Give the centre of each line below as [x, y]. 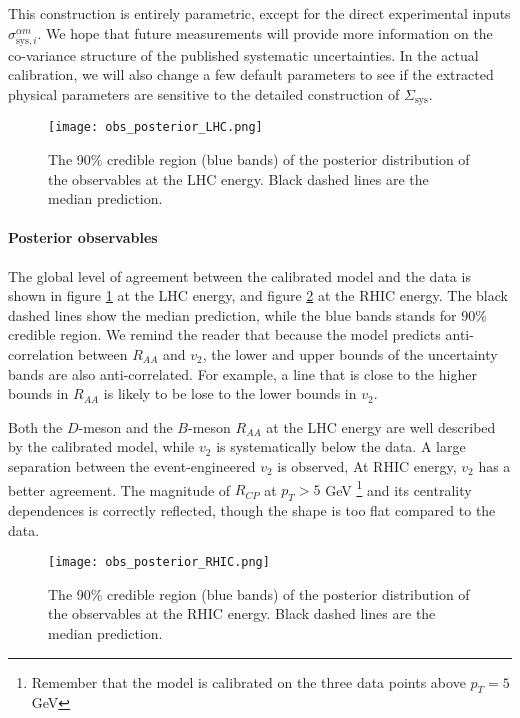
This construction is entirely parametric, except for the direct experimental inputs [259, 13]
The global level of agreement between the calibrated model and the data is [239, 275]
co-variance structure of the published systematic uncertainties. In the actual [243, 54]
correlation [41, 354]
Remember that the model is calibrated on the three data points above [248, 681]
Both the [35, 426]
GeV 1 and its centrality [398, 488]
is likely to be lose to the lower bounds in [230, 393]
